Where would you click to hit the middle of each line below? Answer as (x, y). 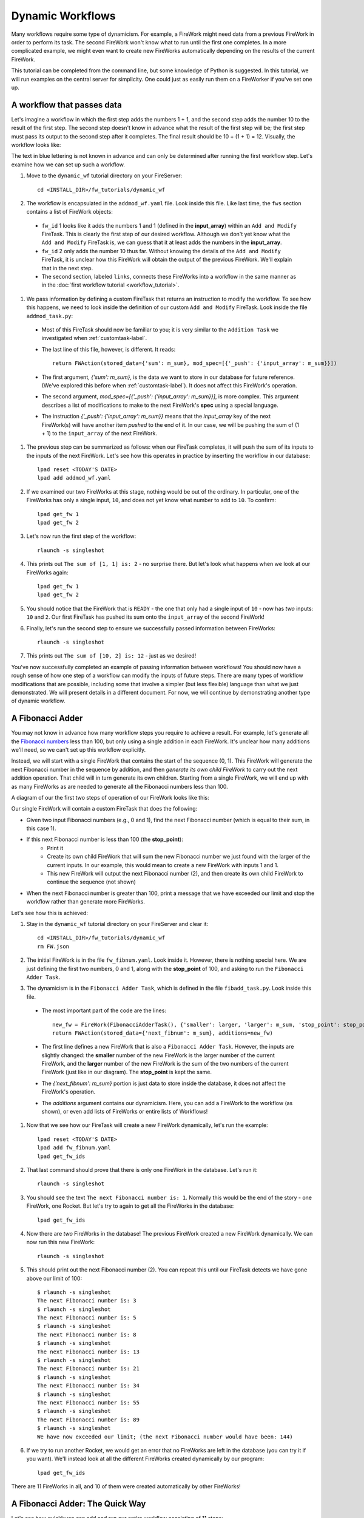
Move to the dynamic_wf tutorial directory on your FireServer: (104, 175)
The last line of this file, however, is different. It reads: (109, 349)
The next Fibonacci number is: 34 (88, 1386)
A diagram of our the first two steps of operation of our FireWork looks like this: (110, 797)
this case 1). (41, 828)
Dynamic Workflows (63, 16)
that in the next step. (67, 268)
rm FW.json (53, 946)
